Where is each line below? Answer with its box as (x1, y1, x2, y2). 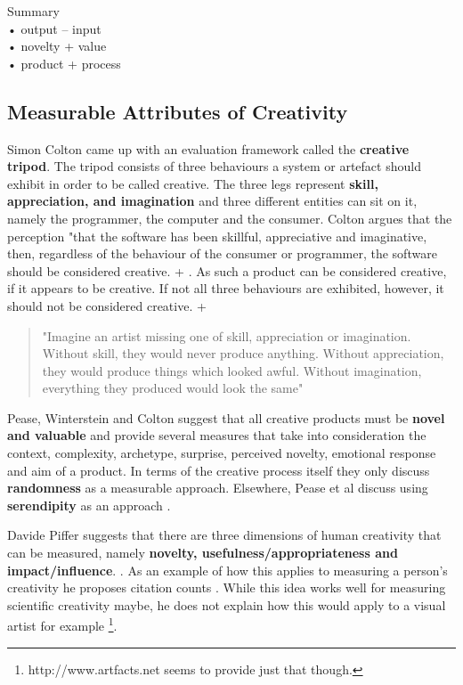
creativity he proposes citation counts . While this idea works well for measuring (7, 578, 446, 597)
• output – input (7, 19, 102, 37)
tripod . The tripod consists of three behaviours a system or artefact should (7, 157, 421, 175)
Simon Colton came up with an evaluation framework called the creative (7, 139, 410, 158)
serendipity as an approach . (7, 495, 171, 514)
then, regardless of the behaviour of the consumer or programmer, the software (7, 244, 437, 263)
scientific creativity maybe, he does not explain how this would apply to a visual (7, 595, 446, 614)
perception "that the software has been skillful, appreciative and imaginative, (7, 226, 427, 245)
